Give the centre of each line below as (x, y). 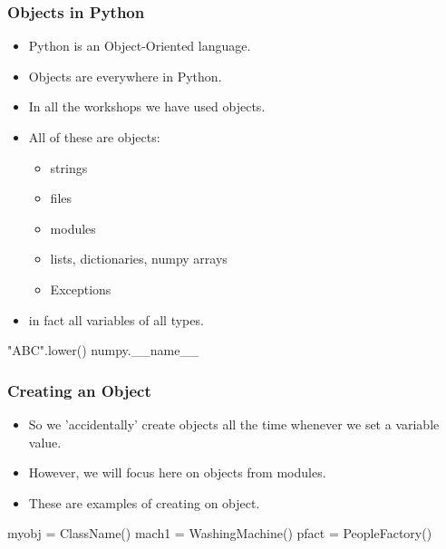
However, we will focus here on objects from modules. (177, 472)
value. (45, 442)
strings (69, 167)
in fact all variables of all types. (116, 319)
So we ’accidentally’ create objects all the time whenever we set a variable (234, 424)
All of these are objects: (94, 137)
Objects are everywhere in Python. (125, 76)
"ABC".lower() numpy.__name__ (103, 350)
